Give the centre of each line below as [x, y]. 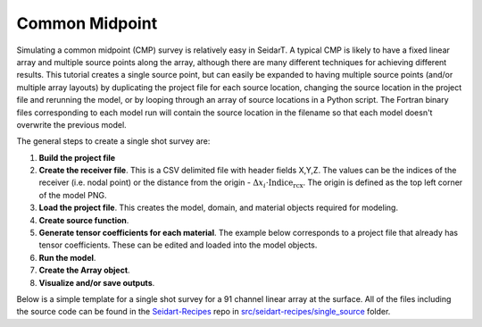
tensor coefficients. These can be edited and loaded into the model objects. [178, 245]
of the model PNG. [73, 195]
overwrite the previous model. [71, 124]
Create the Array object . [84, 270]
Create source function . [84, 220]
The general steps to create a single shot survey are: [113, 141]
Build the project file [77, 157]
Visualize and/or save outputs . [97, 282]
